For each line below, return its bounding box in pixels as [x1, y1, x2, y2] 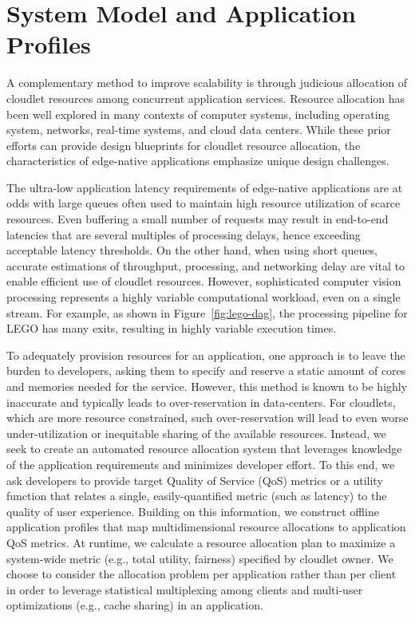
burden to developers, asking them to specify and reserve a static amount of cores [6, 362, 406, 379]
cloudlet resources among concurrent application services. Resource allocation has [6, 89, 405, 106]
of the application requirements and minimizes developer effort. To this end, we [6, 455, 395, 472]
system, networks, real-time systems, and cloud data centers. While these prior [6, 121, 391, 138]
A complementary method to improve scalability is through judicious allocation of [6, 74, 408, 91]
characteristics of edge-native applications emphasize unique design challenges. [6, 152, 389, 169]
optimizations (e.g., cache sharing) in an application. [6, 597, 263, 613]
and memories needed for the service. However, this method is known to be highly [6, 378, 408, 394]
